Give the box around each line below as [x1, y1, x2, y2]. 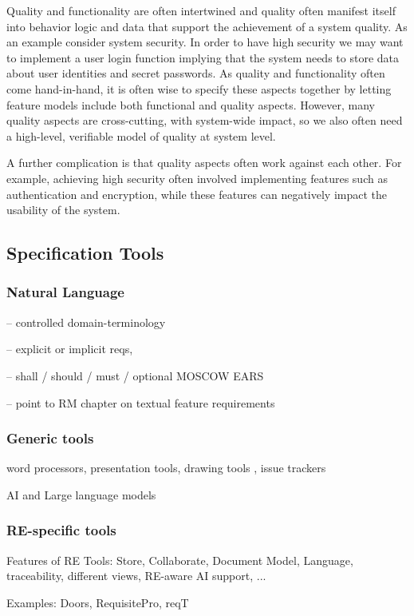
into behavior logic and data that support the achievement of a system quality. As [6, 18, 408, 34]
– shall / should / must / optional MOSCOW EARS [6, 367, 264, 384]
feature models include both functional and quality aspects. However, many [6, 96, 375, 113]
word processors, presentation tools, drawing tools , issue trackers [6, 459, 326, 476]
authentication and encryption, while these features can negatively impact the [6, 185, 388, 202]
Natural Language [6, 282, 124, 302]
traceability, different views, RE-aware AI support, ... [6, 567, 266, 584]
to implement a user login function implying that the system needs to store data [6, 49, 400, 66]
